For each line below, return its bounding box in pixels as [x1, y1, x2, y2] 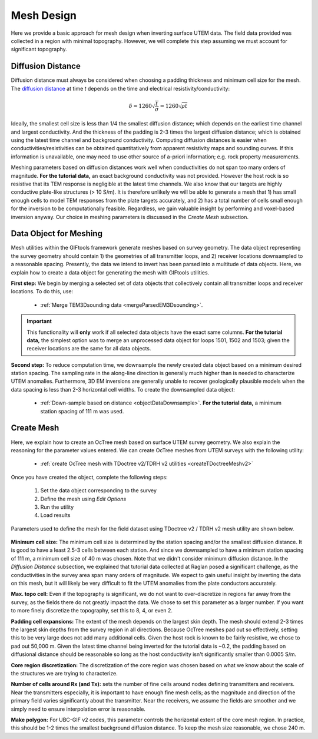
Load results [40, 512, 71, 519]
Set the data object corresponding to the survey [40, 487, 157, 494]
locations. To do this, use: [11, 288, 74, 295]
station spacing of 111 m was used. [40, 407, 124, 415]
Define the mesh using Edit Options [40, 495, 127, 502]
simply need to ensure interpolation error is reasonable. [11, 705, 145, 713]
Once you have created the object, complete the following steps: [11, 473, 168, 480]
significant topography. [11, 46, 67, 53]
